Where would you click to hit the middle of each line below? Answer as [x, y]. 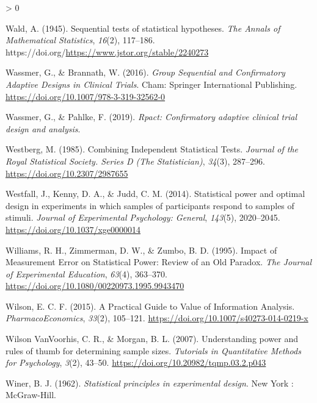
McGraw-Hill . [31, 395]
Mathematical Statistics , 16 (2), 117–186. [80, 40]
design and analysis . [43, 128]
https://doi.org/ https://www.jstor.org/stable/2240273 [107, 52]
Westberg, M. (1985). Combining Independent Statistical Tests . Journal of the [152, 149]
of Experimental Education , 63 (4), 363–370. [86, 273]
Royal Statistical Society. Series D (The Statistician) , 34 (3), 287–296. [135, 161]
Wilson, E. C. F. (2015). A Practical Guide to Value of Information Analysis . [150, 306]
